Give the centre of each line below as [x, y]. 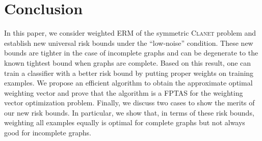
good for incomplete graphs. [48, 133]
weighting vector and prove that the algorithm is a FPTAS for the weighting [124, 92]
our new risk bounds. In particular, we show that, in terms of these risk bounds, [129, 112]
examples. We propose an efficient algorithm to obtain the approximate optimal [128, 83]
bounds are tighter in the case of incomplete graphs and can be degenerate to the [131, 53]
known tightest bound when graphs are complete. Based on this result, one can [128, 62]
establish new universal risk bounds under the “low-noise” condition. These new [129, 43]
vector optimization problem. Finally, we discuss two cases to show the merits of [129, 103]
